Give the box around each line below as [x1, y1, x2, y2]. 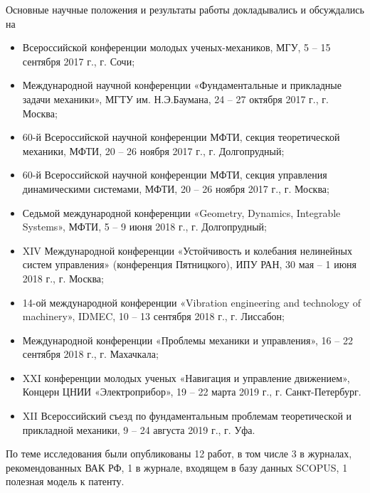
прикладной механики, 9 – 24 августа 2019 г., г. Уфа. [22, 422, 255, 437]
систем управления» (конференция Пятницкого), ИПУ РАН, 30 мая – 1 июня [22, 257, 357, 272]
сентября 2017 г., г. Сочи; [22, 53, 135, 68]
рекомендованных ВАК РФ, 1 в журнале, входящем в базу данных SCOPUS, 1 [6, 460, 348, 475]
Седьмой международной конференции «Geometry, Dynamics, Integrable [22, 205, 341, 220]
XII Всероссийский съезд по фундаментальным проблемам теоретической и [22, 408, 352, 423]
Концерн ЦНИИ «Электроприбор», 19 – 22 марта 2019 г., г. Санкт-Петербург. [22, 384, 361, 399]
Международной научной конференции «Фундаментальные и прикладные [22, 78, 342, 92]
